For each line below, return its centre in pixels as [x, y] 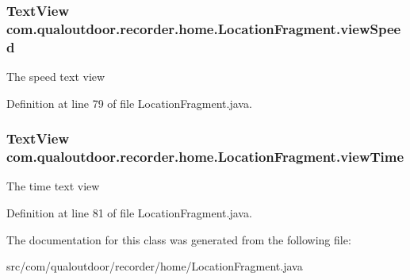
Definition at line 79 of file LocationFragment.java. [129, 103]
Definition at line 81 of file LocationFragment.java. [129, 212]
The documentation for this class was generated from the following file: [179, 239]
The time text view [53, 186]
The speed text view [56, 77]
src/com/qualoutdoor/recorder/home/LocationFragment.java [155, 266]
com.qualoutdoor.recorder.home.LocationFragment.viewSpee [204, 28]
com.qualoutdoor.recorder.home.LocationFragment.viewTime [205, 157]
